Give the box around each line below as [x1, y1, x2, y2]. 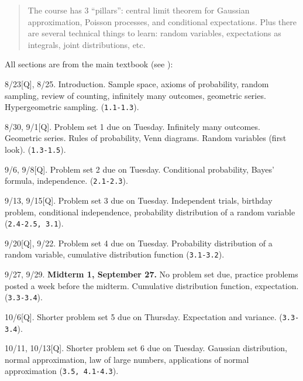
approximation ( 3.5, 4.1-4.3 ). [5, 365, 119, 377]
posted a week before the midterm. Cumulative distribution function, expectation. [5, 279, 299, 291]
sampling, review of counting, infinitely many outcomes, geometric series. [5, 89, 266, 101]
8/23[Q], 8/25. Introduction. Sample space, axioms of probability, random [5, 77, 269, 90]
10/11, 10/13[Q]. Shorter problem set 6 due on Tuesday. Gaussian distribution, [5, 342, 287, 354]
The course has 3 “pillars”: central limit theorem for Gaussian [27, 4, 250, 16]
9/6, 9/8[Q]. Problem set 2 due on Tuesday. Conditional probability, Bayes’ [5, 163, 274, 175]
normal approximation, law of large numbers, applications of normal [5, 353, 249, 365]
